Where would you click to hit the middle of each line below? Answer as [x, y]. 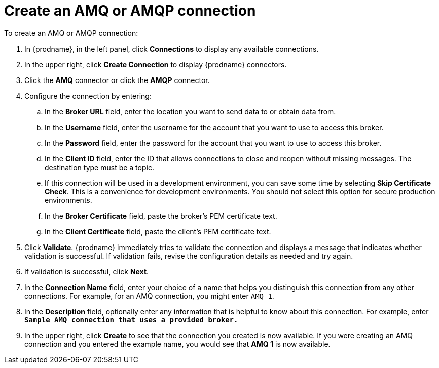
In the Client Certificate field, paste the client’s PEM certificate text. [158, 231]
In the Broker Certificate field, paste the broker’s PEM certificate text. [161, 216]
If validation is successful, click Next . [87, 271]
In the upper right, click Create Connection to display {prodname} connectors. [156, 64]
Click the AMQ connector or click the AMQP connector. [117, 80]
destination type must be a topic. [99, 167]
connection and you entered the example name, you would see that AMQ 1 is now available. [177, 344]
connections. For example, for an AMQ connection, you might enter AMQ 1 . [149, 296]
